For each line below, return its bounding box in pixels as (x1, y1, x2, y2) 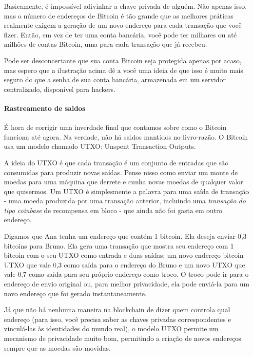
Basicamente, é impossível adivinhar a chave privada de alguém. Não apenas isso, (4, 1, 247, 11)
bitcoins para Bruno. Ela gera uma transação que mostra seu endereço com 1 (4, 240, 234, 250)
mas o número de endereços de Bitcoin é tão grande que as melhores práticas (4, 10, 234, 20)
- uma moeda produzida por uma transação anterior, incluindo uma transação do (4, 196, 246, 206)
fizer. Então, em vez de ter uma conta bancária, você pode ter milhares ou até (4, 29, 237, 39)
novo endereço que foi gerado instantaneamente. (4, 288, 147, 298)
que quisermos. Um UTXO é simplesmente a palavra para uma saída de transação (4, 186, 249, 196)
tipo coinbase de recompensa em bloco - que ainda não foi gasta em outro (4, 205, 223, 215)
